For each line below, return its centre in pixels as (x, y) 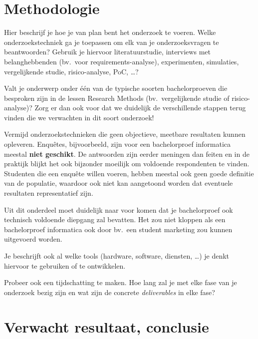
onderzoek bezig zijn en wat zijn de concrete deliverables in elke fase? (110, 292)
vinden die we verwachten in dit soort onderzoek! (79, 117)
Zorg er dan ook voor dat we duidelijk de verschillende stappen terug (140, 108)
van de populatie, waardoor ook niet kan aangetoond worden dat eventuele (119, 183)
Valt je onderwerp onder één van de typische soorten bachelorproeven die (116, 88)
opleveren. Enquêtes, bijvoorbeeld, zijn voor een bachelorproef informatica (118, 144)
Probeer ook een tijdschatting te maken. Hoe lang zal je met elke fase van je (121, 282)
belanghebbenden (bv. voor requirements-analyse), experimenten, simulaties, (122, 61)
